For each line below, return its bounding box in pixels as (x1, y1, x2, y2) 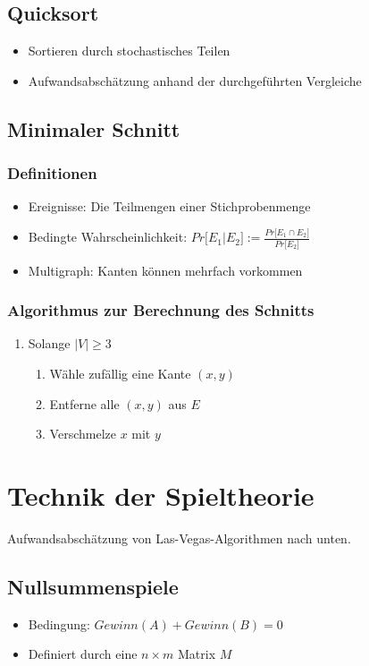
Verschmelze (49, 424, 116, 443)
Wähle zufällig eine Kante (49, 364, 191, 383)
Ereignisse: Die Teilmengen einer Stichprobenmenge (28, 197, 311, 216)
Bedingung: (28, 614, 90, 633)
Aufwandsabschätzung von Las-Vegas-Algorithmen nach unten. (7, 528, 351, 547)
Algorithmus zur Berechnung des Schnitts (7, 299, 314, 321)
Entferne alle (49, 394, 120, 413)
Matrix (178, 645, 216, 663)
